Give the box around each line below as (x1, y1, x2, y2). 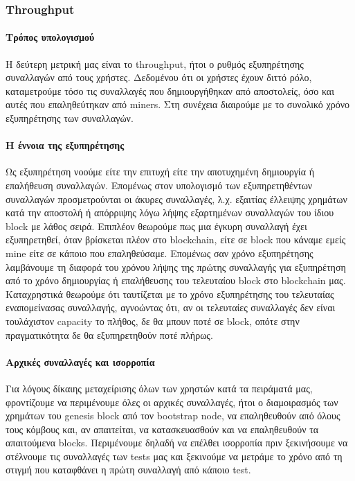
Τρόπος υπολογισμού (6, 30, 95, 44)
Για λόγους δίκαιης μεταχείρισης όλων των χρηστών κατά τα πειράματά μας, (6, 381, 313, 395)
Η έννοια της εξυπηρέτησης (6, 138, 125, 152)
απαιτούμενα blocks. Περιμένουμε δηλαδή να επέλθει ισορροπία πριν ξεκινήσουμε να (6, 435, 348, 450)
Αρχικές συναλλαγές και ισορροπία (6, 354, 155, 369)
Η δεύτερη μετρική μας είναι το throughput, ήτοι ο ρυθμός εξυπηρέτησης (6, 56, 304, 71)
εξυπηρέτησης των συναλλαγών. (6, 111, 134, 125)
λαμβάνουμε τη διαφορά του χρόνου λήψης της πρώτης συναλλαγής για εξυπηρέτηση (6, 259, 346, 274)
